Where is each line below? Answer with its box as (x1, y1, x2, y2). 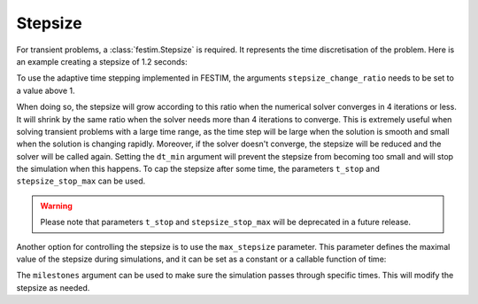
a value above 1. (16, 85, 75, 96)
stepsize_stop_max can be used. (16, 175, 146, 186)
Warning (40, 200, 73, 211)
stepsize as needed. (16, 282, 90, 292)
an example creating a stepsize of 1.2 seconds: (16, 56, 188, 66)
